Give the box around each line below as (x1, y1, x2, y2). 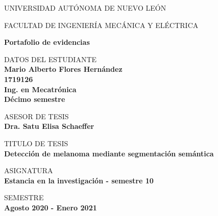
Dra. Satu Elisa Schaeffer (4, 121, 94, 131)
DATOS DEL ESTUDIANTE (4, 53, 97, 64)
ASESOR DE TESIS (4, 111, 69, 121)
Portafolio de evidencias (4, 37, 90, 47)
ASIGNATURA (4, 165, 53, 176)
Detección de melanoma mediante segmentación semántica (4, 148, 214, 158)
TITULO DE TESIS (4, 138, 68, 148)
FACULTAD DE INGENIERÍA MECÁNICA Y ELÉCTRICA (4, 19, 199, 30)
